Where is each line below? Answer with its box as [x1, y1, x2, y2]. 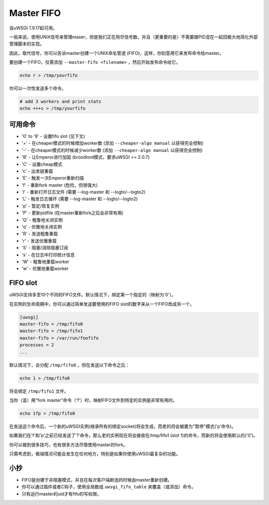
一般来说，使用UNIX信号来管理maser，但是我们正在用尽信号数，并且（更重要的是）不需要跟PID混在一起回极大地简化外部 [9, 34, 259, 40]
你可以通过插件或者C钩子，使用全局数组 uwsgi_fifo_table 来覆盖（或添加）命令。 [21, 484, 196, 490]
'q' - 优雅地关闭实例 [21, 224, 62, 230]
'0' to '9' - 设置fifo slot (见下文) [21, 133, 85, 139]
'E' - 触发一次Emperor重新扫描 [21, 175, 84, 181]
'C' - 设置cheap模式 [21, 161, 62, 167]
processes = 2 [19, 342, 54, 348]
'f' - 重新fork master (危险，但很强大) [21, 182, 98, 188]
